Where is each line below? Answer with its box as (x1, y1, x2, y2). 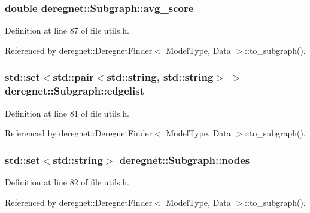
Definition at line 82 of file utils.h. (5, 175, 129, 188)
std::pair (53, 69, 94, 84)
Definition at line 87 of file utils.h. (5, 24, 129, 36)
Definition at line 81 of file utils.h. (5, 106, 129, 119)
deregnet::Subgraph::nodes (119, 152, 250, 167)
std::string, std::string (107, 69, 214, 84)
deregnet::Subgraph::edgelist (5, 83, 144, 98)
